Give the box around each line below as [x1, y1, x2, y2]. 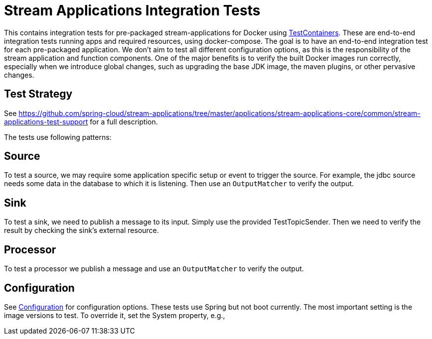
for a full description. [90, 117, 158, 126]
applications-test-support [4, 117, 88, 126]
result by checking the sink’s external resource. [4, 226, 159, 235]
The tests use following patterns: [4, 132, 112, 141]
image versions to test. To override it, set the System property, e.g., [4, 311, 225, 320]
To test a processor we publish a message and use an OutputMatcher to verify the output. [4, 264, 304, 273]
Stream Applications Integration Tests [4, 2, 261, 19]
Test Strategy [4, 88, 73, 101]
